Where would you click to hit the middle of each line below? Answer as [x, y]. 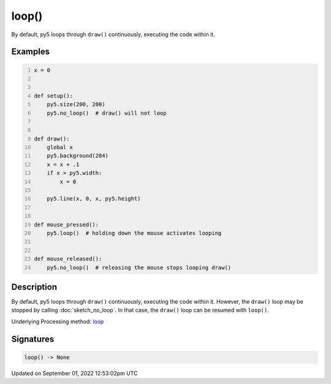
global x [60, 148]
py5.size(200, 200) [76, 105]
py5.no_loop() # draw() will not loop [107, 113]
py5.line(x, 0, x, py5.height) [94, 199]
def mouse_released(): [68, 259]
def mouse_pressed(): [67, 225]
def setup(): [54, 96]
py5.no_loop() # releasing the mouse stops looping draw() [139, 267]
